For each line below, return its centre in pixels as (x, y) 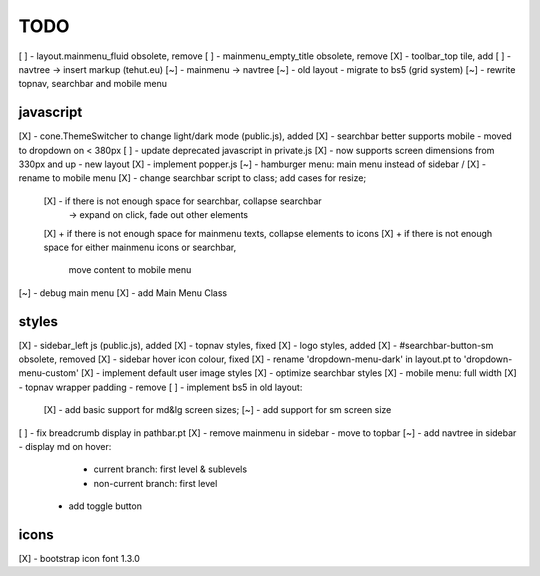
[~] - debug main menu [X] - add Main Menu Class (123, 292)
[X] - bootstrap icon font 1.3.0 (79, 559)
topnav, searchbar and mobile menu (92, 84)
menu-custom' (48, 373)
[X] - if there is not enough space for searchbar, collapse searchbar (182, 201)
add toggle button (105, 506)
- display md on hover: (65, 446)
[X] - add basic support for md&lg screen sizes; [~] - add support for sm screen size (217, 410)
